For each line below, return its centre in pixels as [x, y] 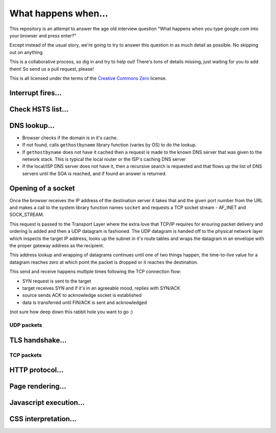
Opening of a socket [42, 188]
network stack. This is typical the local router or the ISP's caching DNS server [104, 159]
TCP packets [26, 355]
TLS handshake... [38, 340]
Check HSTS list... [39, 109]
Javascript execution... [47, 403]
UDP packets [26, 325]
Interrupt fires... [36, 93]
